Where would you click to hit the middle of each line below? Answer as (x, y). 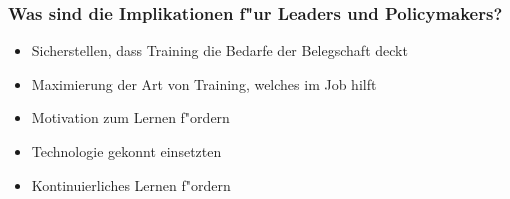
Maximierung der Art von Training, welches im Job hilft (204, 83)
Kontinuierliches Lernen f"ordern (131, 184)
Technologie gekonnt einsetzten (126, 151)
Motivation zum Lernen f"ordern (130, 117)
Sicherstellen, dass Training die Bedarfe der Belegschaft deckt (219, 50)
